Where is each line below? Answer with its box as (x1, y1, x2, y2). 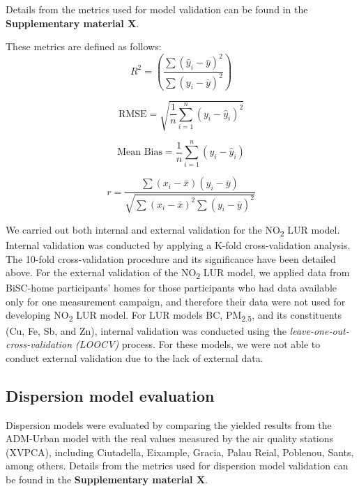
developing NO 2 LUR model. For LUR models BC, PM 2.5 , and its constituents (6, 308, 342, 324)
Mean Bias (117, 147, 162, 158)
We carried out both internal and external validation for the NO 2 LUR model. (6, 222, 340, 239)
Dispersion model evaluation (6, 384, 215, 406)
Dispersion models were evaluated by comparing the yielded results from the (6, 417, 332, 432)
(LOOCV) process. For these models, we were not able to (75, 337, 321, 352)
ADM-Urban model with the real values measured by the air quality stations (6, 431, 334, 446)
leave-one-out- (289, 323, 349, 338)
